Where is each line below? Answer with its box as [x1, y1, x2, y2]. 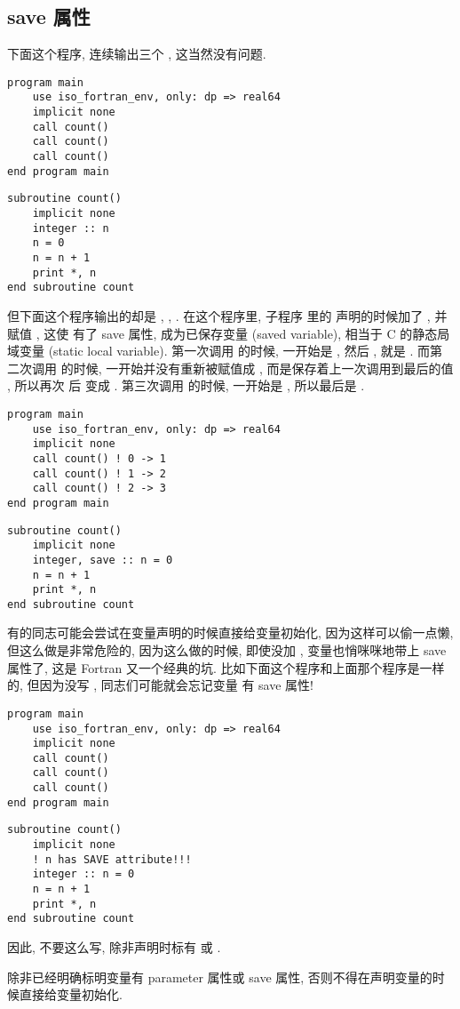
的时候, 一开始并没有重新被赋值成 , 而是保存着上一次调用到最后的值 [60, 358, 454, 377]
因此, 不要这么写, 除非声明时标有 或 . [7, 938, 221, 957]
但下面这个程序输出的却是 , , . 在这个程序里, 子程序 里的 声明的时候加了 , [7, 306, 431, 324]
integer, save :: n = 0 [32, 553, 173, 566]
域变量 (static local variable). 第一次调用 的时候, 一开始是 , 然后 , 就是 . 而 [7, 341, 431, 360]
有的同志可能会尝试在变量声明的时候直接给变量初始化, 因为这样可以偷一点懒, [7, 623, 454, 642]
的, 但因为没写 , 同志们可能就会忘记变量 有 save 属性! [7, 676, 313, 694]
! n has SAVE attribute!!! [32, 853, 192, 866]
